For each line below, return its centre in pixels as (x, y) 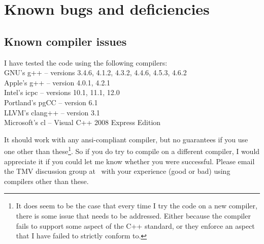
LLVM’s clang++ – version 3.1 (52, 112)
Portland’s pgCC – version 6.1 (51, 102)
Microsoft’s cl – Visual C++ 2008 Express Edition (82, 122)
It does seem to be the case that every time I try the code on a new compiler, (137, 206)
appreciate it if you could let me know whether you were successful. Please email (129, 161)
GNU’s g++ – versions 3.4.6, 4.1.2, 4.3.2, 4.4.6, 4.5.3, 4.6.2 (95, 72)
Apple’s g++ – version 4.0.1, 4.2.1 (57, 82)
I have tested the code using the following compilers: (86, 62)
